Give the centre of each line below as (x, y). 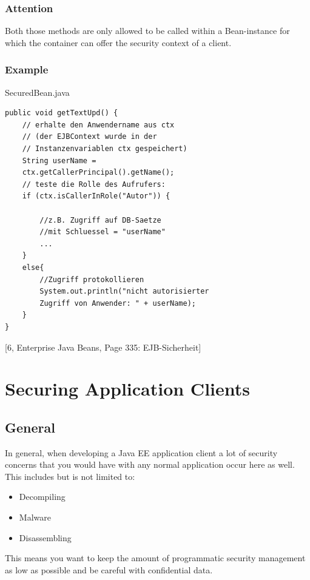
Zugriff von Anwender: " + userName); (118, 303)
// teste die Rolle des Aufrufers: (94, 184)
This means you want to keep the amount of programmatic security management (155, 558)
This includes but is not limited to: (70, 476)
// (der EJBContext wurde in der (89, 137)
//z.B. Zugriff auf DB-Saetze (100, 220)
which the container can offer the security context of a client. (118, 42)
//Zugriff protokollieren (92, 279)
